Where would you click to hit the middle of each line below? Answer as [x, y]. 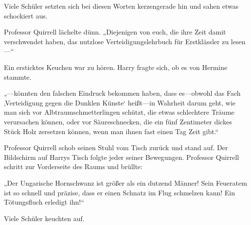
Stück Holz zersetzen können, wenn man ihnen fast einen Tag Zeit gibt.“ [111, 131]
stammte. [18, 77]
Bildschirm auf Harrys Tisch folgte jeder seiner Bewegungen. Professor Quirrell [122, 157]
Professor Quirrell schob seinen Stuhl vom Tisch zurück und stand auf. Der [116, 147]
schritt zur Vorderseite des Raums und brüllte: [73, 166]
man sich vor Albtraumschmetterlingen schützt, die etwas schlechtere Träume [119, 112]
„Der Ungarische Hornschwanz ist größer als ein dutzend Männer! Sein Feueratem [125, 182]
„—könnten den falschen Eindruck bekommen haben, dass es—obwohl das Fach [122, 93]
